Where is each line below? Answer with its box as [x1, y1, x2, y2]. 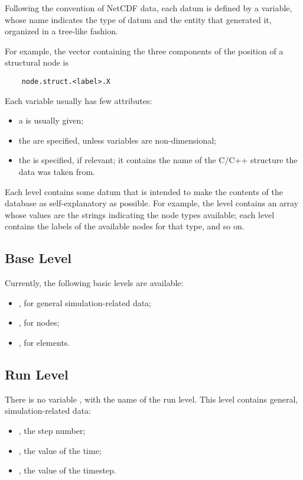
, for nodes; [18, 316, 60, 329]
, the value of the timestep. [18, 464, 116, 476]
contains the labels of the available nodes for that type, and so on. [5, 220, 245, 232]
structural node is [5, 56, 69, 69]
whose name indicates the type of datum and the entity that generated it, [5, 13, 272, 25]
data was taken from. [18, 166, 96, 177]
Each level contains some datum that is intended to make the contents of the [5, 185, 284, 197]
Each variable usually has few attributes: [5, 94, 152, 106]
